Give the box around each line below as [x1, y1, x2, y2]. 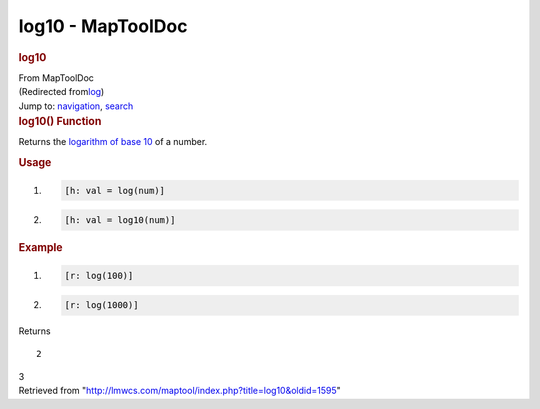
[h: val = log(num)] [64, 185, 165, 196]
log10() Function [18, 114, 102, 128]
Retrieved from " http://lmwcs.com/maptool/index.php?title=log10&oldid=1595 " [18, 385, 342, 397]
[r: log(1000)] [64, 300, 139, 311]
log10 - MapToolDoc [18, 15, 188, 37]
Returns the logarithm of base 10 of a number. [18, 136, 208, 148]
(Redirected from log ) [18, 86, 105, 98]
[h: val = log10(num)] [64, 215, 176, 226]
